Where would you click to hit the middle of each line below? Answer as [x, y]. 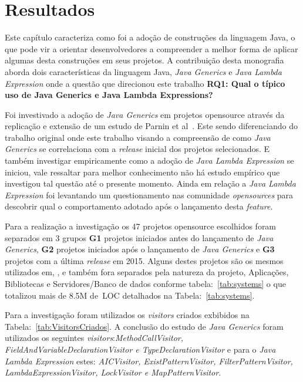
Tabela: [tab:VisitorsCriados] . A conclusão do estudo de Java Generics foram [144, 326]
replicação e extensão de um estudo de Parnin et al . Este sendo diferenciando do [151, 126]
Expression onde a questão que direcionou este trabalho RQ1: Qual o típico [145, 83]
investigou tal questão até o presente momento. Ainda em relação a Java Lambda [150, 183]
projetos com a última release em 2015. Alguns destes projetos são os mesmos [144, 260]
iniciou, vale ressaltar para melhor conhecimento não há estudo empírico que [142, 172]
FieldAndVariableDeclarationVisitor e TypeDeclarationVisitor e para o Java [140, 349]
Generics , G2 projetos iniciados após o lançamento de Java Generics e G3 [140, 249]
